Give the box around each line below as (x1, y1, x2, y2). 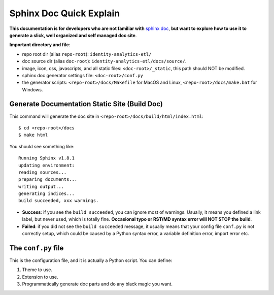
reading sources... (18, 169, 67, 175)
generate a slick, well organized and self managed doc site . (9, 32, 137, 38)
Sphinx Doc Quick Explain (9, 8, 120, 19)
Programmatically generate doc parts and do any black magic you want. (22, 281, 173, 287)
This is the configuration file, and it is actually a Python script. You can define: (9, 257, 173, 264)
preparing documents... (18, 177, 78, 182)
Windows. (22, 86, 43, 92)
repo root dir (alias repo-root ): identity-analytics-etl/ (22, 51, 152, 57)
